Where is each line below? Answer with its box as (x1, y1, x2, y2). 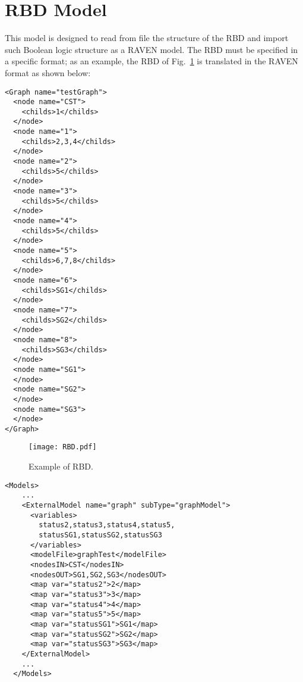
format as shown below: (5, 66, 91, 79)
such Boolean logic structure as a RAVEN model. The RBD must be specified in (5, 43, 298, 55)
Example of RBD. (29, 460, 93, 473)
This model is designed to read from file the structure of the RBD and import (5, 32, 289, 44)
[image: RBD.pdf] (29, 443, 97, 452)
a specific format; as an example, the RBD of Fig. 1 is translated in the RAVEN (5, 55, 298, 67)
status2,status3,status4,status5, (39, 521, 175, 530)
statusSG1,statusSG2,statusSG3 (39, 531, 162, 539)
